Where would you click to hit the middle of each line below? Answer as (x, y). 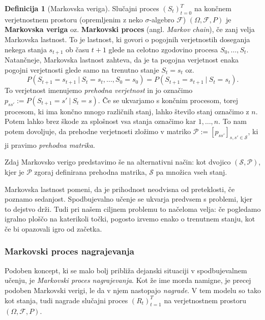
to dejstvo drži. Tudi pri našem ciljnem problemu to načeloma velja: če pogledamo (133, 209)
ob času (78, 49)
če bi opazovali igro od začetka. (53, 228)
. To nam (232, 121)
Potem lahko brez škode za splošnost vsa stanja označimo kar (100, 121)
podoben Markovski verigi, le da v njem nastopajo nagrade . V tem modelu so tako (133, 290)
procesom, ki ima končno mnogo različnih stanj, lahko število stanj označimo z (127, 111)
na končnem (213, 8)
